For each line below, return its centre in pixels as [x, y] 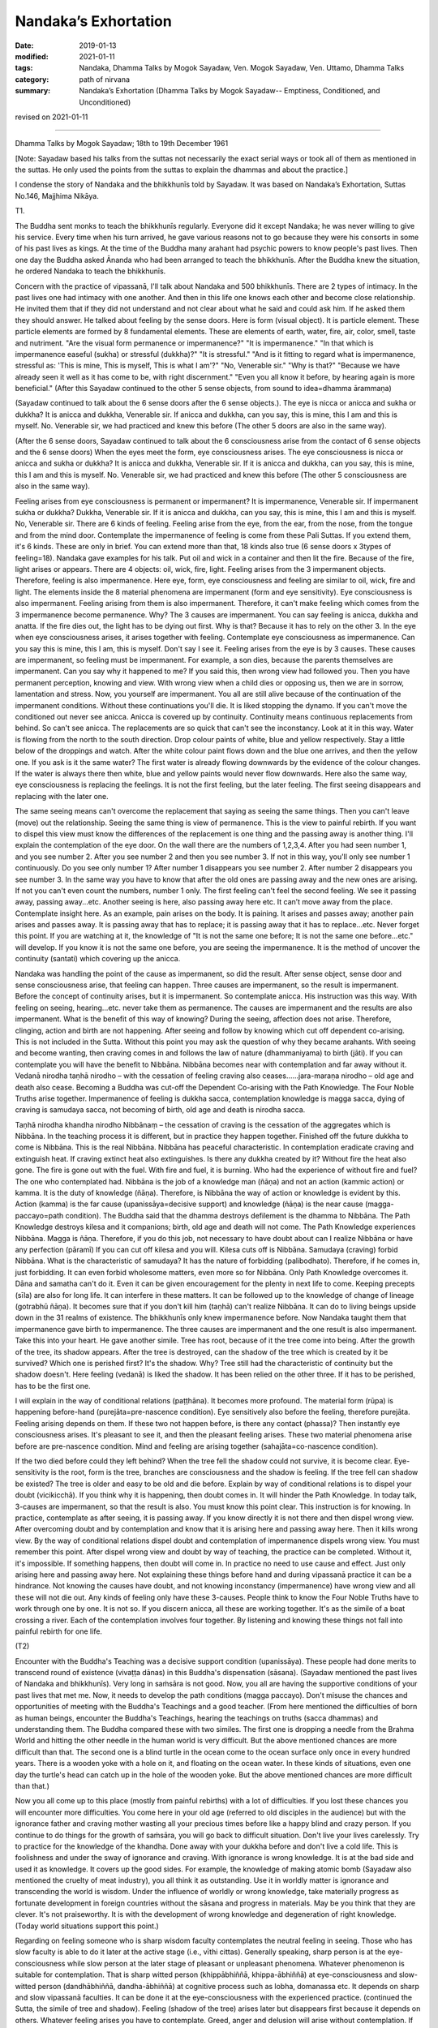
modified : [32, 56]
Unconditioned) [105, 102]
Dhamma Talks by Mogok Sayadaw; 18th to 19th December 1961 [122, 144]
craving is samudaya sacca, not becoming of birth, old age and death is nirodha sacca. [160, 1110]
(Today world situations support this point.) [87, 1926]
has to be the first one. [53, 1386]
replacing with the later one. [62, 796]
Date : [24, 45]
